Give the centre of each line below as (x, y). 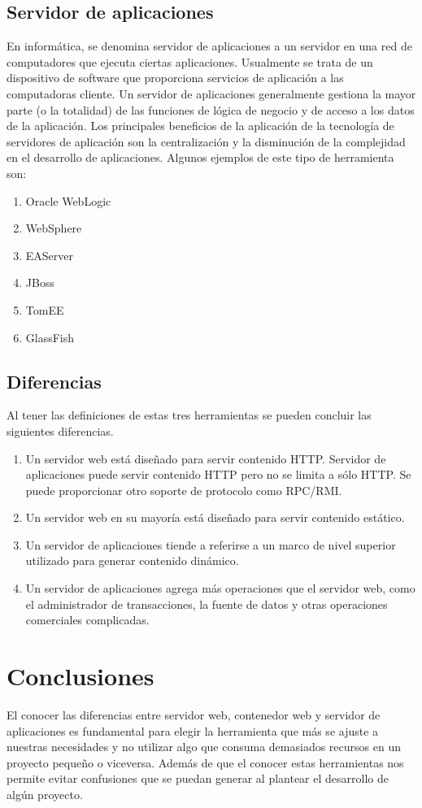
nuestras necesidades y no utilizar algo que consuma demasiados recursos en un (204, 747)
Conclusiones (80, 676)
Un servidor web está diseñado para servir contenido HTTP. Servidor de (206, 458)
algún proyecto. (45, 794)
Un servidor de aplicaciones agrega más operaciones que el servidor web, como (220, 588)
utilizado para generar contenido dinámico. (132, 560)
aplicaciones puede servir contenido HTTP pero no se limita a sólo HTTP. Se (218, 474)
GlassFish (50, 337)
